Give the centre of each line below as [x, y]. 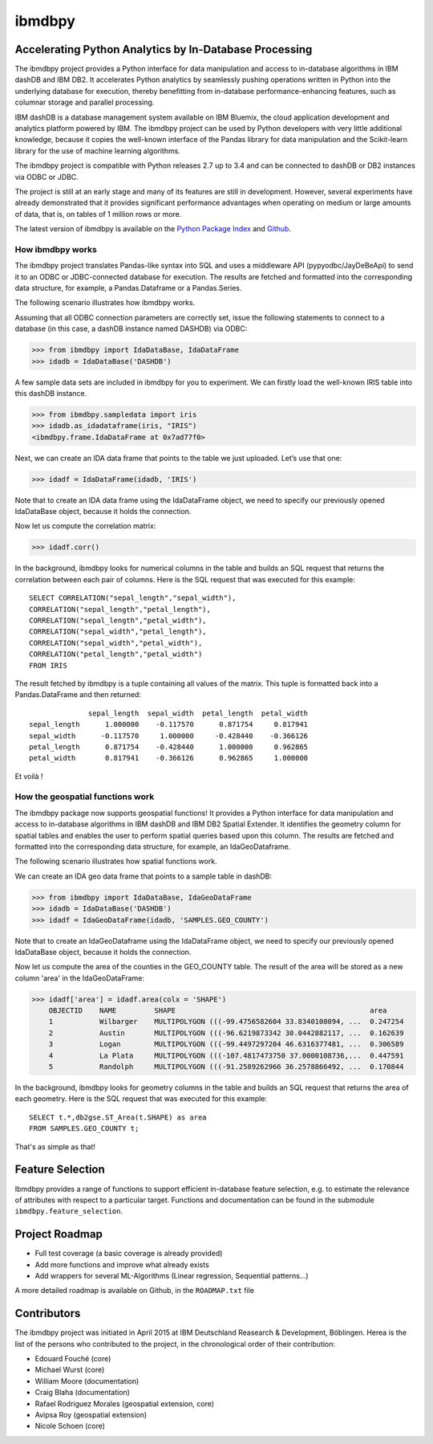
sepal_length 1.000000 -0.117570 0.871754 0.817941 [169, 724]
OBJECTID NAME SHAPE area [218, 1011]
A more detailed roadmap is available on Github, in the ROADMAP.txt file [134, 1291]
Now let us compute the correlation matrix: [85, 526]
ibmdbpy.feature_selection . [69, 1211]
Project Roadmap [59, 1234]
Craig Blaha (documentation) [82, 1393]
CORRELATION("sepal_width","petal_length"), [118, 632]
